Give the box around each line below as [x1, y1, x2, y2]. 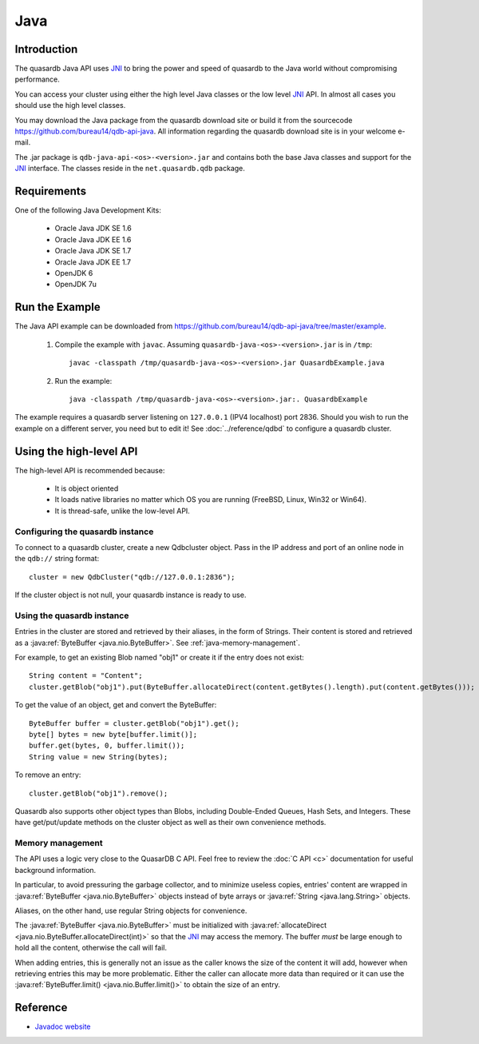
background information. [14, 865, 97, 875]
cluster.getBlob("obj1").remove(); [29, 788, 168, 798]
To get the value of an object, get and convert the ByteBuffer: [14, 700, 217, 710]
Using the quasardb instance [14, 610, 129, 621]
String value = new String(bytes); [29, 752, 168, 761]
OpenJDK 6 [54, 269, 93, 278]
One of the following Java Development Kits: [14, 205, 161, 215]
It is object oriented [54, 484, 119, 493]
